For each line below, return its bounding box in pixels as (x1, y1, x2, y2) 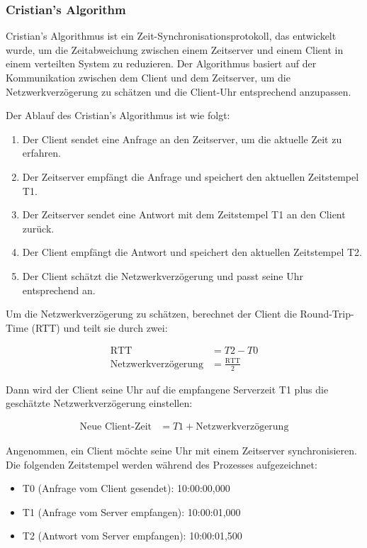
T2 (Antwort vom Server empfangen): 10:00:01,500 (22, 528, 242, 543)
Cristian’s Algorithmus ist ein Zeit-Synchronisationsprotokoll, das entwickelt (6, 28, 337, 43)
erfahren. (22, 145, 61, 160)
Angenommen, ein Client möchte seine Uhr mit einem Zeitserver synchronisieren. (6, 442, 357, 457)
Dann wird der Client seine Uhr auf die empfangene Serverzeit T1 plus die (6, 381, 329, 396)
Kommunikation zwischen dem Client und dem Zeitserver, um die (6, 70, 290, 84)
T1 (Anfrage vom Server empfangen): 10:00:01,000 (22, 504, 241, 519)
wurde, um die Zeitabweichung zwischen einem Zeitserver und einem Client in (6, 42, 344, 57)
